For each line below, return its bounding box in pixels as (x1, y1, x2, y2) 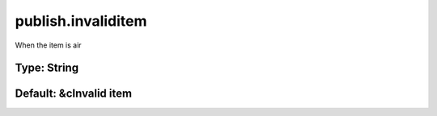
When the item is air (15, 40, 82, 50)
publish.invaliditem (15, 12, 147, 30)
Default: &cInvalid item (15, 87, 133, 101)
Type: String (15, 61, 79, 75)
